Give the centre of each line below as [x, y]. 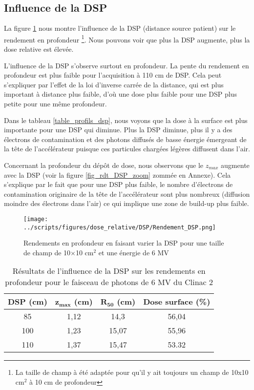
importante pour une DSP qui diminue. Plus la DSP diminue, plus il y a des [118, 130]
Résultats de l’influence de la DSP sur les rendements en [109, 271]
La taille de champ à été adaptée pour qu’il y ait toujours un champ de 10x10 [132, 372]
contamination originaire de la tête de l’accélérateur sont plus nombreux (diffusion [127, 194]
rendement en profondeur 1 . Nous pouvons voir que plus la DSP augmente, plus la [127, 39]
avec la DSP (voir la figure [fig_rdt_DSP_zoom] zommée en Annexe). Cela [117, 174]
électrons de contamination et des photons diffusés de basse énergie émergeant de [125, 139]
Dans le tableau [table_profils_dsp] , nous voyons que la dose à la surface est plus [126, 120]
